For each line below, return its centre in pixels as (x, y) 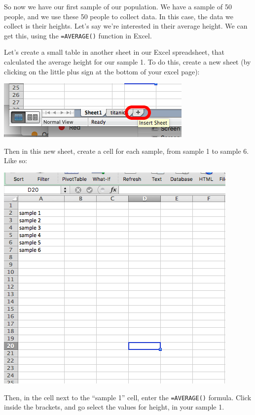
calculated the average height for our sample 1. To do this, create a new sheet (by (127, 62)
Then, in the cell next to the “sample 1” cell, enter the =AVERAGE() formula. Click (128, 397)
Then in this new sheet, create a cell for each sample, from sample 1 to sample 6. (127, 151)
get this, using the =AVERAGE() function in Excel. (78, 35)
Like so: (16, 160)
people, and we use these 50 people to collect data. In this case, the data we (119, 16)
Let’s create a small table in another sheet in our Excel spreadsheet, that (114, 52)
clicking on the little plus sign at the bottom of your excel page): (102, 71)
